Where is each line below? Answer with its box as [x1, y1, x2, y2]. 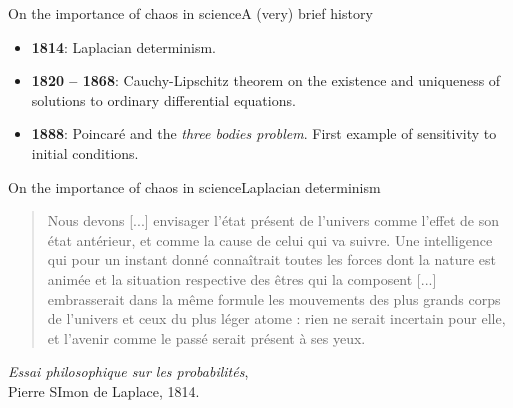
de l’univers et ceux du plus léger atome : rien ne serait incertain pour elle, [47, 308, 506, 329]
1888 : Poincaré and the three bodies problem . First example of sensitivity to [31, 123, 497, 144]
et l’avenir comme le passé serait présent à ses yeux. [47, 327, 366, 348]
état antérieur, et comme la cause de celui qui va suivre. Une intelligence [47, 229, 493, 250]
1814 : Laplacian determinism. [31, 36, 216, 57]
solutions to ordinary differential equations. [31, 89, 296, 110]
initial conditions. [31, 142, 139, 163]
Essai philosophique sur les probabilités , [8, 361, 249, 382]
